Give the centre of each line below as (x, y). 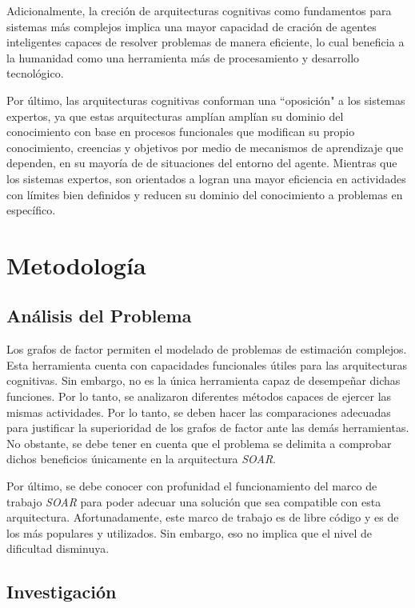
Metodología (76, 264)
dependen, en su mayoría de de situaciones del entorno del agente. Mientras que (202, 163)
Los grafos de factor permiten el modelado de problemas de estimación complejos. (207, 349)
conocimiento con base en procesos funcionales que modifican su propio (181, 132)
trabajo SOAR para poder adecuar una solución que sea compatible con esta (194, 501)
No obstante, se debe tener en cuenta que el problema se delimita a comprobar (199, 443)
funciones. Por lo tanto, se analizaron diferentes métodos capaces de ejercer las (199, 396)
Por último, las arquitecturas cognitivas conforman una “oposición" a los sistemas (206, 100)
